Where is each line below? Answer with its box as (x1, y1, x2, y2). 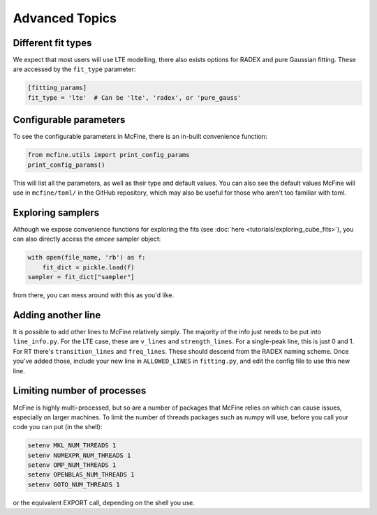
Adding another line (13, 309, 101, 321)
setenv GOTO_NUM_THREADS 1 (27, 480, 120, 488)
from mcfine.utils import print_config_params (27, 151, 190, 159)
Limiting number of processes (13, 385, 147, 397)
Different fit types (13, 37, 92, 49)
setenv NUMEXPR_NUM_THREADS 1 (27, 451, 131, 459)
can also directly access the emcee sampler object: (13, 234, 161, 244)
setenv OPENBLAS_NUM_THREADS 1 (27, 471, 135, 479)
